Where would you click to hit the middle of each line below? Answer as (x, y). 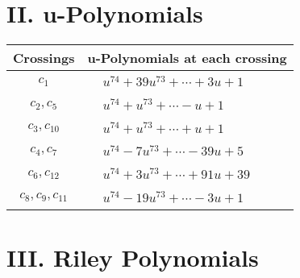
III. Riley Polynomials (133, 257)
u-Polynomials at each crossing (187, 58)
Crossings (44, 58)
